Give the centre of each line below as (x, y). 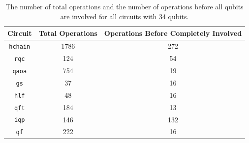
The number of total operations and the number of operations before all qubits (124, 6)
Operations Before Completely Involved (173, 33)
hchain (20, 47)
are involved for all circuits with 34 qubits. (124, 16)
